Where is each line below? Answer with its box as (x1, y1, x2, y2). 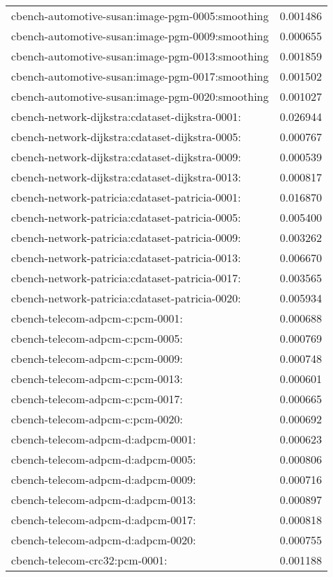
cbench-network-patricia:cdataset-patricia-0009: (11, 229, 241, 245)
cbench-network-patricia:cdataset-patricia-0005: (11, 209, 241, 225)
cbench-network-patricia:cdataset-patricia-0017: (11, 270, 241, 286)
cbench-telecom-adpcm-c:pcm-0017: (11, 391, 184, 407)
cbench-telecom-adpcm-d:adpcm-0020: (11, 532, 196, 548)
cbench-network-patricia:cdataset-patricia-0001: (11, 189, 241, 205)
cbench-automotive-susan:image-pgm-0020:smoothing (11, 88, 269, 104)
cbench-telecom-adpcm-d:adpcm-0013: (11, 491, 196, 507)
